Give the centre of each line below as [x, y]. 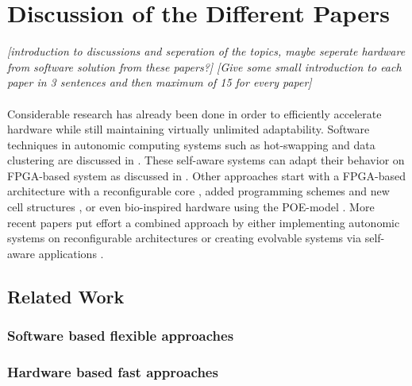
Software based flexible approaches [121, 336]
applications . [71, 253]
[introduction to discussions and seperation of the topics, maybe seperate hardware [206, 51]
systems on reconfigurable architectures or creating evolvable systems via [185, 238]
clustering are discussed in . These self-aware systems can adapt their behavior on [206, 160]
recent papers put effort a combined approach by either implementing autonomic [204, 222]
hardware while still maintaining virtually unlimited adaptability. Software [189, 129]
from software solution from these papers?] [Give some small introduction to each [204, 66]
